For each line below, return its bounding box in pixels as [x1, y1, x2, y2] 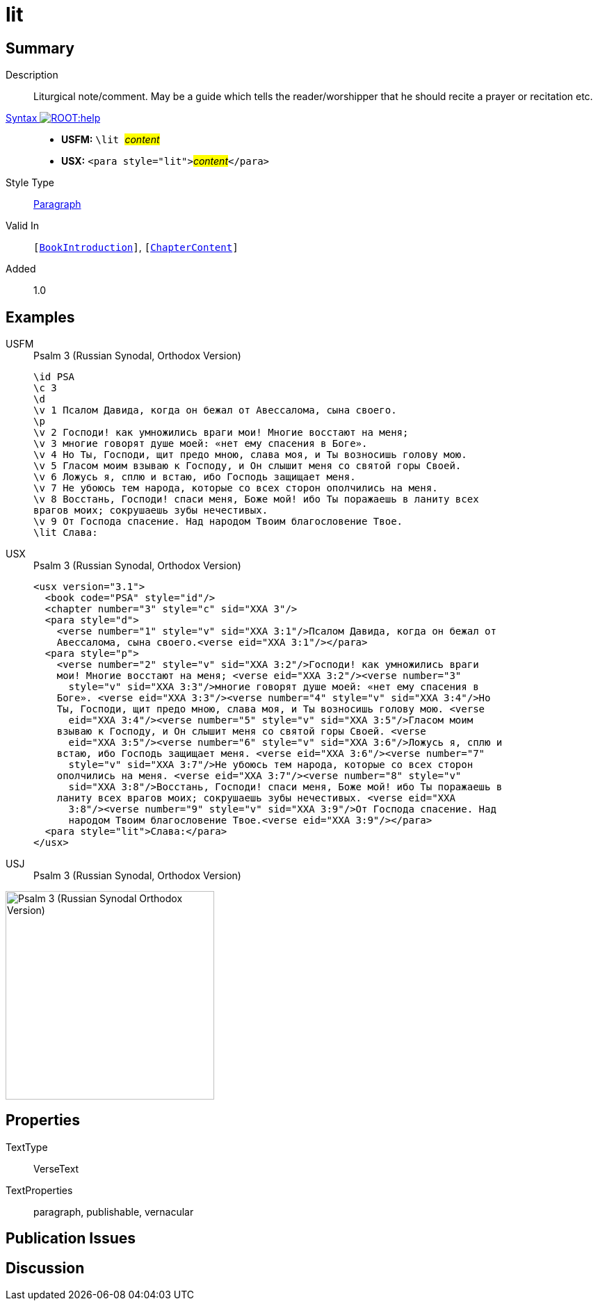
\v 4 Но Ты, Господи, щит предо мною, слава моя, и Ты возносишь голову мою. [33, 449, 467, 461]
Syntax [6, 112, 38, 124]
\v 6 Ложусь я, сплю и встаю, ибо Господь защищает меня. [33, 471, 356, 483]
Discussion [6, 1259, 85, 1277]
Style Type [6, 177, 55, 189]
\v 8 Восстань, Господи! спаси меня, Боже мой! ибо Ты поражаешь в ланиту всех [33, 493, 479, 505]
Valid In [6, 220, 40, 232]
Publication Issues [6, 1230, 136, 1248]
